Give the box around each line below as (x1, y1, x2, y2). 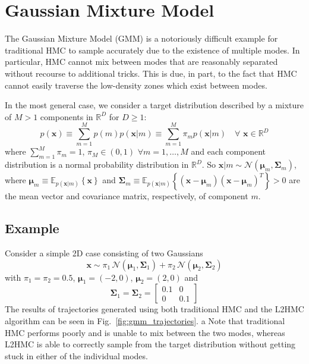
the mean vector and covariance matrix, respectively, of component (5, 190, 248, 202)
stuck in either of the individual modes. (5, 349, 148, 362)
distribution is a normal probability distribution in (5, 158, 189, 171)
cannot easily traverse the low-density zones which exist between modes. (5, 79, 267, 91)
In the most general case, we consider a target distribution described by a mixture (5, 99, 304, 111)
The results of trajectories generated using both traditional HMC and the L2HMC (5, 303, 304, 315)
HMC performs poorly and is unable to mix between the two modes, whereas (5, 326, 285, 338)
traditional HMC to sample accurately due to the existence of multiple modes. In (5, 43, 300, 56)
